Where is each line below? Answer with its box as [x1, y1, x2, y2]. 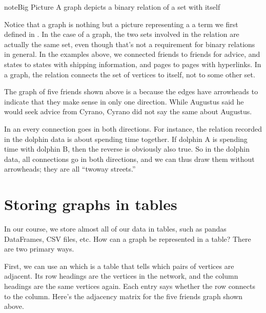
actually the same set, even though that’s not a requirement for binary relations [4, 38, 255, 49]
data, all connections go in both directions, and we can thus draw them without [4, 153, 255, 164]
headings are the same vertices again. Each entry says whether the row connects [4, 281, 255, 291]
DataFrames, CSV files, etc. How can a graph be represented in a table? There [4, 233, 251, 244]
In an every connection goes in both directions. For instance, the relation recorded [4, 123, 262, 134]
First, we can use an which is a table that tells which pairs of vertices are [4, 260, 234, 271]
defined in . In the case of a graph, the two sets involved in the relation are [4, 29, 239, 39]
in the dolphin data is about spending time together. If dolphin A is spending [4, 133, 248, 144]
